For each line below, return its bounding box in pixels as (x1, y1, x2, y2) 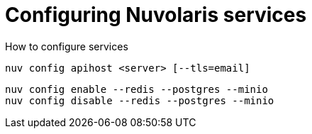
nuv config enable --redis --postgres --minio (5, 83, 268, 95)
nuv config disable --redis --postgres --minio (5, 94, 274, 106)
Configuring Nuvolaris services (5, 3, 307, 27)
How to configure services (5, 40, 128, 52)
